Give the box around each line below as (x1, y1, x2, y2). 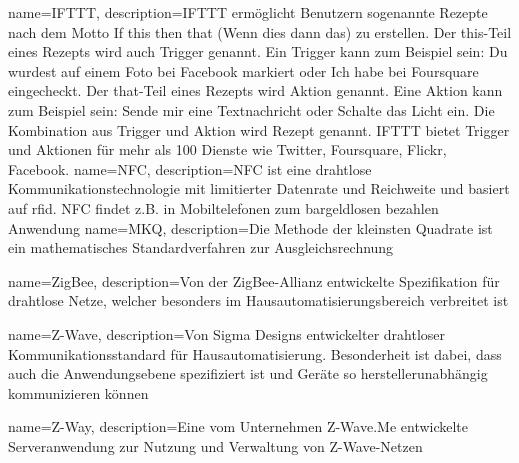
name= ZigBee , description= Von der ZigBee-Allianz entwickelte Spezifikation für (8, 270, 500, 291)
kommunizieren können (8, 382, 149, 403)
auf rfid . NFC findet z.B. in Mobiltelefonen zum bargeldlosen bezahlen (8, 197, 439, 218)
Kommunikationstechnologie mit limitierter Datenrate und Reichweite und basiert (8, 178, 510, 199)
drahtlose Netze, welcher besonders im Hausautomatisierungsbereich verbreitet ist (8, 290, 509, 311)
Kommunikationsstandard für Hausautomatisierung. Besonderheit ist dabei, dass (8, 343, 502, 364)
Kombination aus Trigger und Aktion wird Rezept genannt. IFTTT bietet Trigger (8, 119, 510, 140)
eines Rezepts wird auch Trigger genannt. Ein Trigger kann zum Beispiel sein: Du (8, 41, 508, 62)
